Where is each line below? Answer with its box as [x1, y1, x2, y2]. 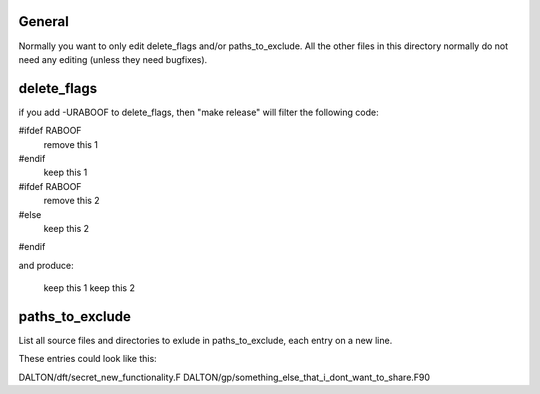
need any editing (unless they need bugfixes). [18, 53, 208, 65]
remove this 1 [43, 138, 99, 150]
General [18, 13, 70, 30]
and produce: [18, 259, 74, 271]
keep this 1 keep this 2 [43, 282, 135, 294]
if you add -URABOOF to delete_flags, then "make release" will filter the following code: [18, 106, 379, 118]
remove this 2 [43, 195, 100, 207]
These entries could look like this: [18, 353, 157, 365]
